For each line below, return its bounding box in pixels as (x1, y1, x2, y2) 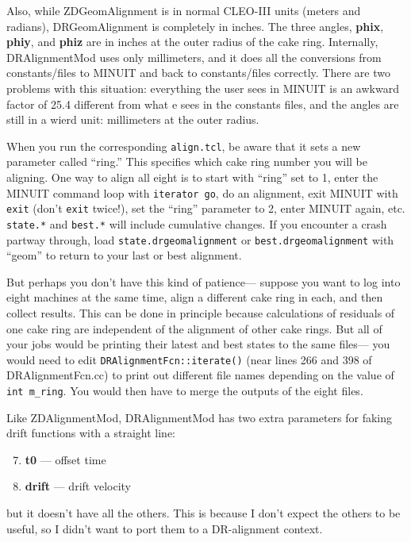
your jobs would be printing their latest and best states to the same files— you (6, 336, 390, 352)
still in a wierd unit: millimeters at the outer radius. (6, 111, 259, 128)
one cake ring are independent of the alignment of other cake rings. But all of (6, 320, 382, 336)
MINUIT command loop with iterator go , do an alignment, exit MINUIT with (6, 184, 398, 201)
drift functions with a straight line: (6, 425, 175, 441)
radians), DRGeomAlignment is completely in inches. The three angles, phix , (6, 17, 384, 34)
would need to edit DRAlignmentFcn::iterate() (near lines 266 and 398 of (6, 351, 372, 367)
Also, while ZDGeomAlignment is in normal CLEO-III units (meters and (6, 2, 361, 18)
